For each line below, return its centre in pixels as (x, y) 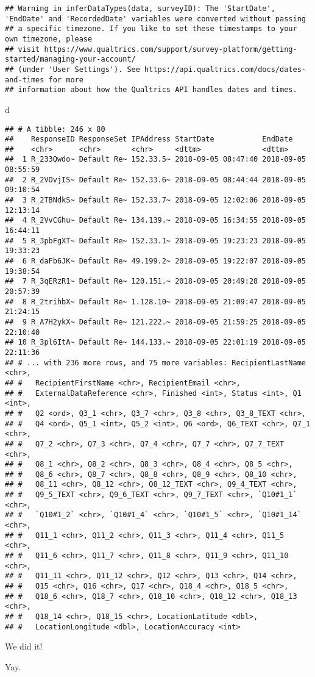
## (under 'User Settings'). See (73, 69)
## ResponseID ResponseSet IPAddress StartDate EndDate (149, 139)
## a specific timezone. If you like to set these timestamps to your (151, 29)
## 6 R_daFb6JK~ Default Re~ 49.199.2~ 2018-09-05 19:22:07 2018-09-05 (155, 261)
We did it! (24, 646)
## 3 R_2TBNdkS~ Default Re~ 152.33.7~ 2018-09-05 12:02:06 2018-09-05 (155, 200)
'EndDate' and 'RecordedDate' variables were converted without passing (155, 19)
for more (66, 80)
